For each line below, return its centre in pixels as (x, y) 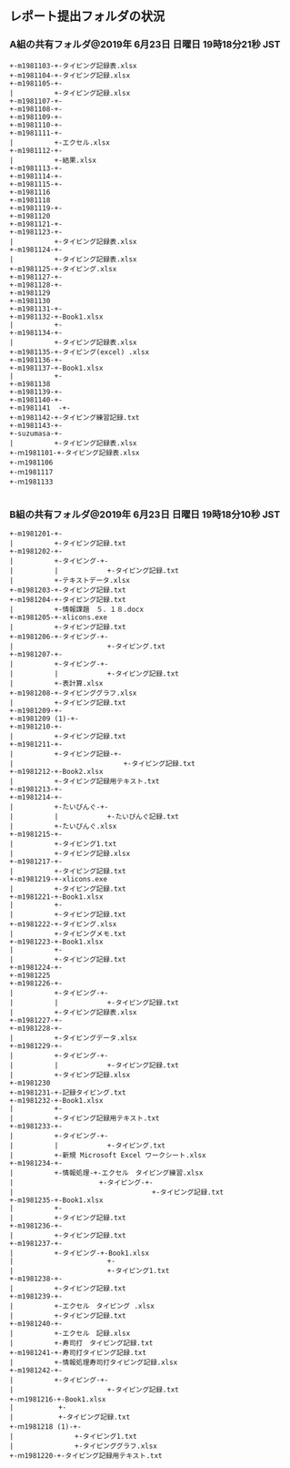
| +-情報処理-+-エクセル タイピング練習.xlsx (106, 1173)
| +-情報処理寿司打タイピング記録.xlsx (94, 1362)
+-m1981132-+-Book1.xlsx (56, 317)
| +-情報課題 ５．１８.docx (76, 609)
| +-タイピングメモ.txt (68, 933)
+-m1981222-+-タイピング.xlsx (63, 924)
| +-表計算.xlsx (56, 683)
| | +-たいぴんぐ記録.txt (94, 816)
